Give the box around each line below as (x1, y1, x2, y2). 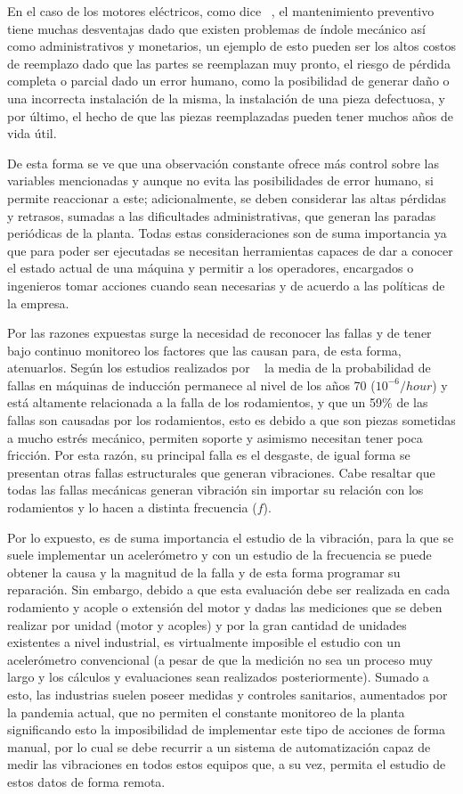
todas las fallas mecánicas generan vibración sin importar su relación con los (7, 480, 424, 499)
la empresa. (7, 293, 69, 312)
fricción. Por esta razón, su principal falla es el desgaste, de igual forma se (7, 446, 410, 464)
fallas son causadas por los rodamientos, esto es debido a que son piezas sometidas (7, 411, 456, 430)
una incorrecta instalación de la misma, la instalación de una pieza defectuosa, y (7, 88, 445, 107)
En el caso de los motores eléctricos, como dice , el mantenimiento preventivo (7, 2, 435, 20)
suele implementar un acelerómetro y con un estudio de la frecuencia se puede (7, 545, 432, 564)
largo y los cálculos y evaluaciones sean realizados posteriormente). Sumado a (7, 667, 429, 686)
